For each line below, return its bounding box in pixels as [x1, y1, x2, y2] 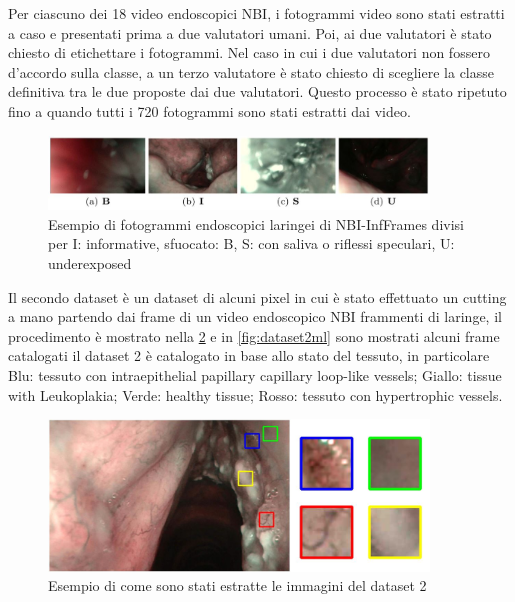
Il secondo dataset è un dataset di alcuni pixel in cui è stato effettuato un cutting [8, 286, 507, 307]
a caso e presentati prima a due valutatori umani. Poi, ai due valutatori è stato [8, 22, 492, 43]
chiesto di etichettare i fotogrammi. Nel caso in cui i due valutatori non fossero [8, 42, 490, 63]
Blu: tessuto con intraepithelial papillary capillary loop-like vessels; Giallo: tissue [8, 364, 502, 385]
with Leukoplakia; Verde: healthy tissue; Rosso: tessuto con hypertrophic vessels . [8, 384, 503, 405]
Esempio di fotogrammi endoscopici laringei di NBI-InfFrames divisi [48, 213, 464, 234]
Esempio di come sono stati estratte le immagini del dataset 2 [48, 575, 427, 596]
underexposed [48, 252, 132, 273]
